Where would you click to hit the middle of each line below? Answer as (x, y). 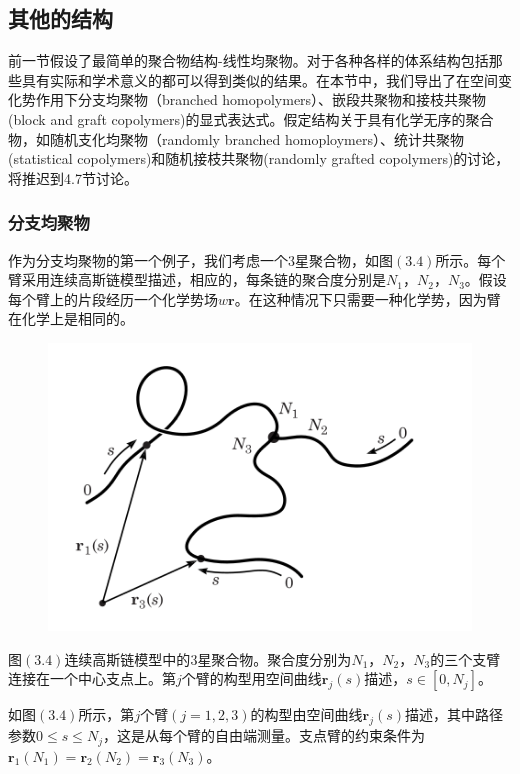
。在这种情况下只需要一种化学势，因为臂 (367, 298)
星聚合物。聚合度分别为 (274, 658)
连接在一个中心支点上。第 (92, 678)
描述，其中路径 (454, 714)
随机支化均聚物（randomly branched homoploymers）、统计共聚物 (256, 138)
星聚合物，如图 (344, 259)
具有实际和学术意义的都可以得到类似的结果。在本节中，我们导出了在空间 (259, 79)
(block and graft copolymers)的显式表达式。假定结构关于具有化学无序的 (237, 118)
